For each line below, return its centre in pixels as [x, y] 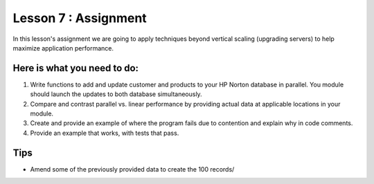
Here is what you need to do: [75, 68]
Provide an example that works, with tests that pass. [105, 133]
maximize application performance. [63, 48]
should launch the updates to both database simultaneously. [116, 94]
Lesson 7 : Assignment [80, 18]
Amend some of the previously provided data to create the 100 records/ [132, 169]
